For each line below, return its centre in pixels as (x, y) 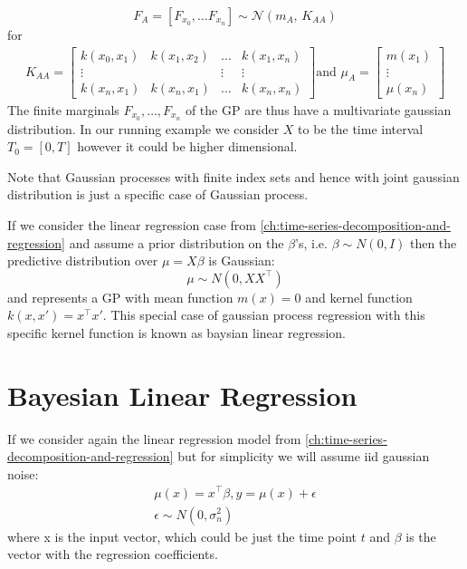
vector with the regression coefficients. (113, 554)
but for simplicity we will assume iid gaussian (304, 456)
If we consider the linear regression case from (132, 224)
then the (433, 242)
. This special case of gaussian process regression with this (264, 315)
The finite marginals (63, 109)
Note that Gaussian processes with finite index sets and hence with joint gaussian (233, 176)
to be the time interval (361, 128)
